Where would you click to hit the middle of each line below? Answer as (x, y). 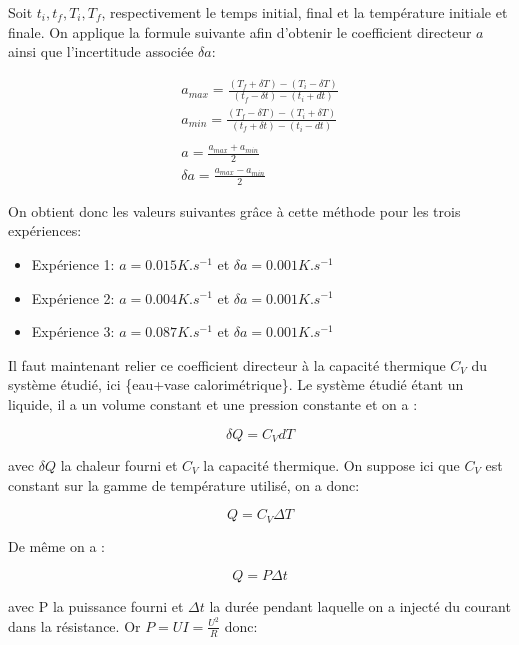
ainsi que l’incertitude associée (101, 51)
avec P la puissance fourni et (96, 606)
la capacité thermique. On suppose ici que (331, 464)
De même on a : (56, 545)
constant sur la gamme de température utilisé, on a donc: (184, 484)
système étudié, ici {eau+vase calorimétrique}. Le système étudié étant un (236, 384)
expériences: (45, 230)
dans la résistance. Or (74, 625)
